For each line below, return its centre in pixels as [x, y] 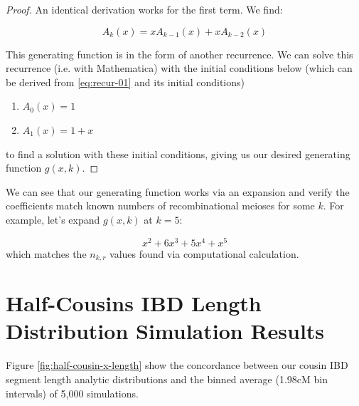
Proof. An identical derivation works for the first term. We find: [144, 9]
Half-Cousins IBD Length [134, 303]
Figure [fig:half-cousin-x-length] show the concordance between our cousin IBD [177, 365]
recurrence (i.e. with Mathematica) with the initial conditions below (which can [179, 68]
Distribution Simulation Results [165, 331]
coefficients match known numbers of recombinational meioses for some [160, 205]
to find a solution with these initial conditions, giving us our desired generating [178, 153]
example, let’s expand [53, 219]
